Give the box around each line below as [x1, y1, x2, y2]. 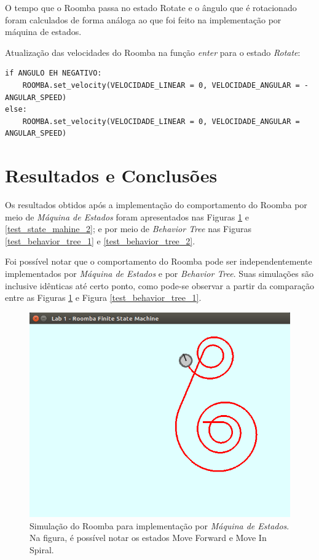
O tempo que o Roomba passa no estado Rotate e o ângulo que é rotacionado [5, 1, 297, 14]
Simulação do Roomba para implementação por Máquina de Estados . [30, 519, 289, 532]
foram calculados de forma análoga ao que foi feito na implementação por [5, 13, 282, 26]
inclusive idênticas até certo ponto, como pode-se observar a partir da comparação [5, 279, 314, 292]
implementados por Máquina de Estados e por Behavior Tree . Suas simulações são [5, 267, 313, 280]
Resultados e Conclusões [5, 163, 218, 188]
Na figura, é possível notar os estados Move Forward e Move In [30, 531, 267, 544]
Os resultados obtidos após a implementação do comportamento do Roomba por [5, 198, 307, 211]
